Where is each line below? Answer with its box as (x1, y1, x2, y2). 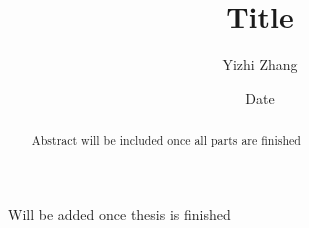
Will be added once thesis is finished (8, 203, 231, 224)
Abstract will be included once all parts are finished (31, 132, 301, 149)
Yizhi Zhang (222, 54, 298, 75)
